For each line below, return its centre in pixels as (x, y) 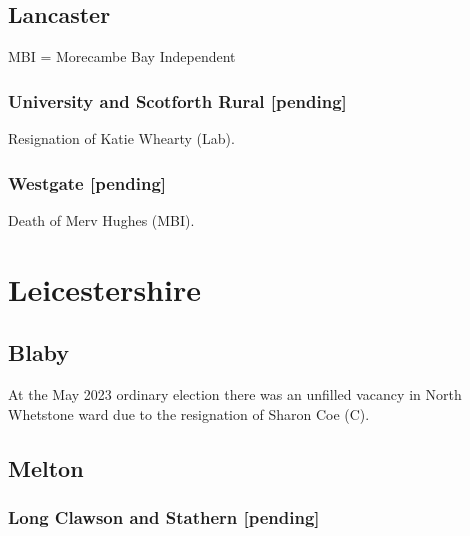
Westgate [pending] (87, 182)
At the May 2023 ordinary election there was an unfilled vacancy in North (235, 394)
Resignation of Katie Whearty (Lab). (121, 138)
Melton (46, 467)
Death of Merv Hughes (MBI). (101, 219)
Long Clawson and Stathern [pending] (164, 516)
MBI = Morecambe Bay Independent (122, 56)
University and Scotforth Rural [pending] (177, 100)
